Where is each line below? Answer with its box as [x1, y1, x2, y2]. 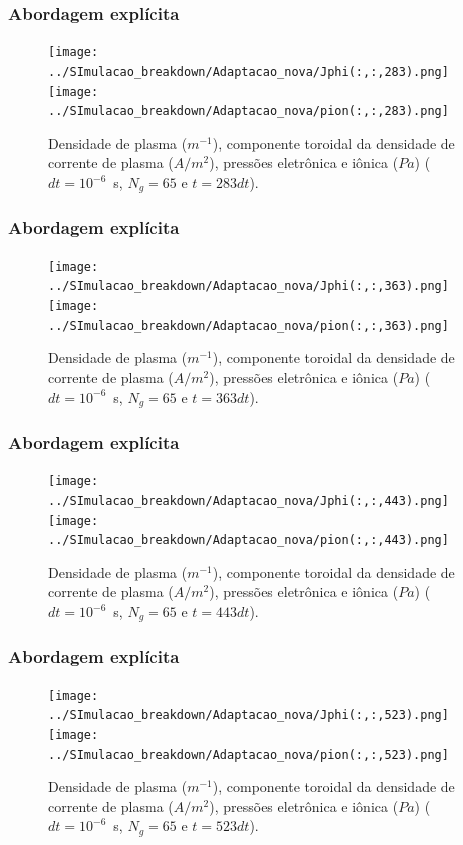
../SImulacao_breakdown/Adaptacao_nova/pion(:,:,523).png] [48, 747, 449, 762]
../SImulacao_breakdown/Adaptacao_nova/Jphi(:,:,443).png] [48, 493, 449, 508]
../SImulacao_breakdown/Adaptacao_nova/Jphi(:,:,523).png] [48, 708, 449, 723]
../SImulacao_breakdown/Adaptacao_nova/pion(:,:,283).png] [48, 104, 449, 119]
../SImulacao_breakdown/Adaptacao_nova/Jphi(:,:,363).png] [48, 279, 449, 294]
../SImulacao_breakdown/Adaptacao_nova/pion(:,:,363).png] [48, 318, 449, 333]
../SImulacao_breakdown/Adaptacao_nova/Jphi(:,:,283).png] [48, 64, 449, 79]
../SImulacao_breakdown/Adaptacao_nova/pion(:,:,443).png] [48, 533, 449, 548]
